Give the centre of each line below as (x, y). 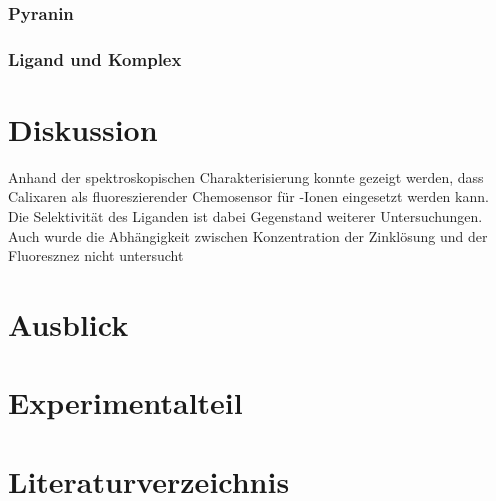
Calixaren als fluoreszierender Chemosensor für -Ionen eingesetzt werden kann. (248, 196)
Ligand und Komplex (95, 58)
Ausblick (68, 323)
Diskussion (83, 128)
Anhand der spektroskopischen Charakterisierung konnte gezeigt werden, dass (246, 176)
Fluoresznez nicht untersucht (96, 255)
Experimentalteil (125, 402)
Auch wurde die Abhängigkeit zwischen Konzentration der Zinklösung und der (248, 235)
